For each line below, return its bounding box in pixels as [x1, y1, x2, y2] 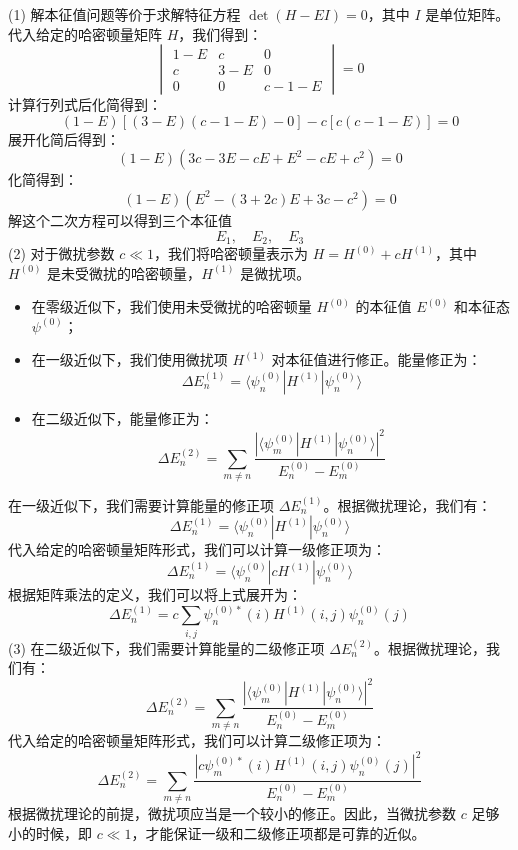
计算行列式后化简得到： [8, 94, 162, 115]
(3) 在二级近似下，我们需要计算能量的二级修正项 [8, 637, 325, 658]
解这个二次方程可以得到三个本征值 [8, 209, 232, 230]
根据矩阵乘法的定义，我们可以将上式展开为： [8, 584, 302, 605]
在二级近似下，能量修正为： [31, 407, 214, 428]
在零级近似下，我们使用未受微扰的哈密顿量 [31, 296, 312, 317]
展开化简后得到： [8, 128, 120, 149]
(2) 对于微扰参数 [8, 243, 115, 264]
